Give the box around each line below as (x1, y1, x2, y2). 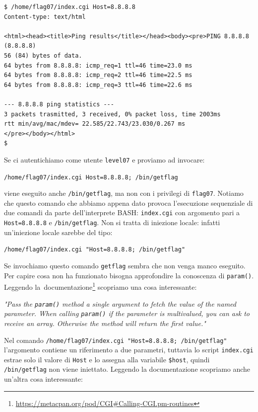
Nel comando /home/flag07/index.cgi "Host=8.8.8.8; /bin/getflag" (4, 334, 227, 345)
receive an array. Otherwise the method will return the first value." (4, 318, 206, 328)
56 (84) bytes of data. (4, 52, 82, 59)
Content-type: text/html (4, 13, 86, 20)
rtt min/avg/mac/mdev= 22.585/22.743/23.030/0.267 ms (4, 120, 186, 128)
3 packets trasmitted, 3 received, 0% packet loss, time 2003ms (4, 110, 221, 118)
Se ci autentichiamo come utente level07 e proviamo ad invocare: (4, 154, 205, 165)
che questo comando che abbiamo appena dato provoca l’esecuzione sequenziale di (4, 197, 253, 208)
